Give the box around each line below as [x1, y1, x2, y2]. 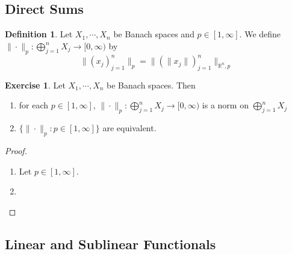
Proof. [5, 144, 27, 157]
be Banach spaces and [113, 28, 194, 40]
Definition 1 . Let [5, 28, 73, 40]
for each [19, 99, 49, 111]
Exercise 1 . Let [5, 78, 66, 91]
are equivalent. [102, 122, 157, 134]
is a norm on [202, 99, 249, 111]
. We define [239, 28, 281, 40]
